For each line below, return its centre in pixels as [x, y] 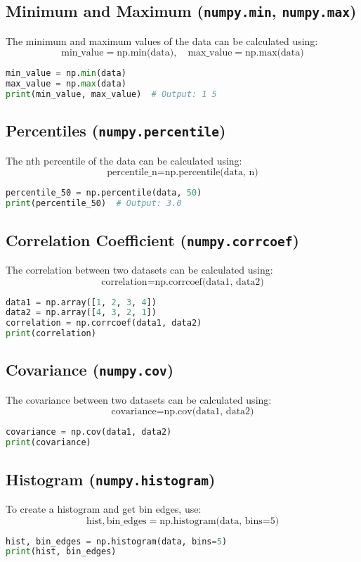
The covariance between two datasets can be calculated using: [139, 399]
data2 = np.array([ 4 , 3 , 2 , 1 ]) [81, 313]
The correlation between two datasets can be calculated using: [139, 269]
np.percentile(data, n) [211, 173]
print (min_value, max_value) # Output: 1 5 [111, 95]
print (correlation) [51, 334]
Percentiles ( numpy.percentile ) [116, 130]
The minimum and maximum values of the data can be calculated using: [162, 40]
